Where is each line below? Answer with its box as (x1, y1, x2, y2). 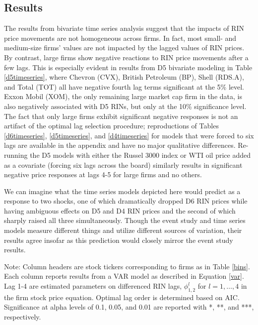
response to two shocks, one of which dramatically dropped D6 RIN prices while (4, 196, 248, 206)
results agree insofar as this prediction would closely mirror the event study (4, 234, 233, 245)
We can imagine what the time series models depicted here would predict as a (4, 186, 241, 196)
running (4, 149, 28, 160)
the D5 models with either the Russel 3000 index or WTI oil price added (30, 149, 251, 160)
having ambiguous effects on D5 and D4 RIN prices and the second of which (4, 205, 236, 216)
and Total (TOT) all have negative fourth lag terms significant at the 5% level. (4, 81, 244, 92)
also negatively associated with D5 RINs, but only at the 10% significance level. (4, 101, 247, 111)
